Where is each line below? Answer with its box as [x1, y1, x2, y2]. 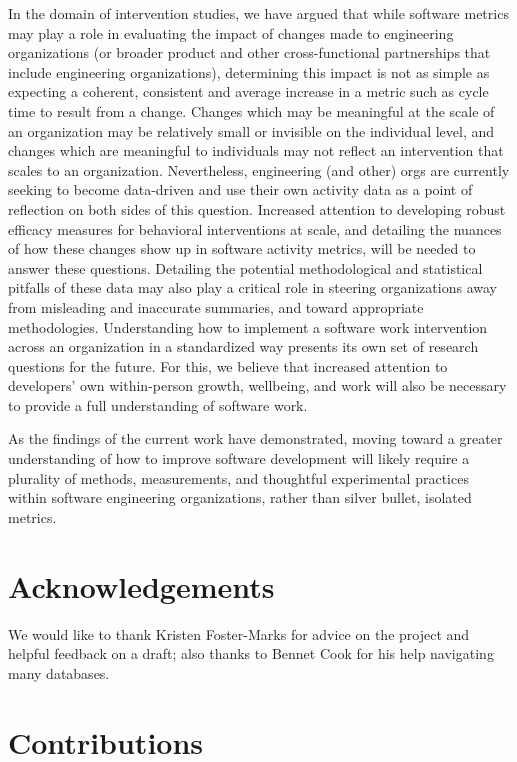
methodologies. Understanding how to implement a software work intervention [8, 316, 488, 337]
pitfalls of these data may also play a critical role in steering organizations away [8, 277, 497, 298]
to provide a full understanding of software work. [8, 394, 308, 415]
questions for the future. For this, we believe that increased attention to [8, 355, 448, 376]
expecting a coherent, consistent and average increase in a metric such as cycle [8, 81, 489, 102]
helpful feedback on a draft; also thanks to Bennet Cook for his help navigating [8, 643, 494, 664]
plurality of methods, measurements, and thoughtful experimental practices [8, 467, 469, 488]
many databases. [8, 662, 110, 683]
